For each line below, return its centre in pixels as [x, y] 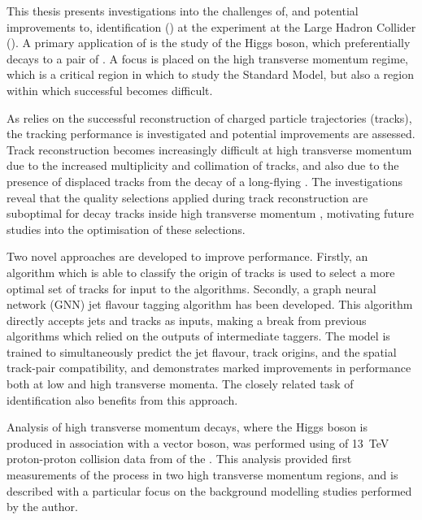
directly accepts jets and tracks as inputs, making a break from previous [187, 320]
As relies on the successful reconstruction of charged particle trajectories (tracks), [209, 117]
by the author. [42, 507]
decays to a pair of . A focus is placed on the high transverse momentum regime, [207, 58]
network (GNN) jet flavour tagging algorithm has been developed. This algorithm [210, 304]
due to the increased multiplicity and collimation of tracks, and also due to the [203, 165]
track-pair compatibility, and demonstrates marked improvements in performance [209, 368]
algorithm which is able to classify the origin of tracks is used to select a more [201, 272]
